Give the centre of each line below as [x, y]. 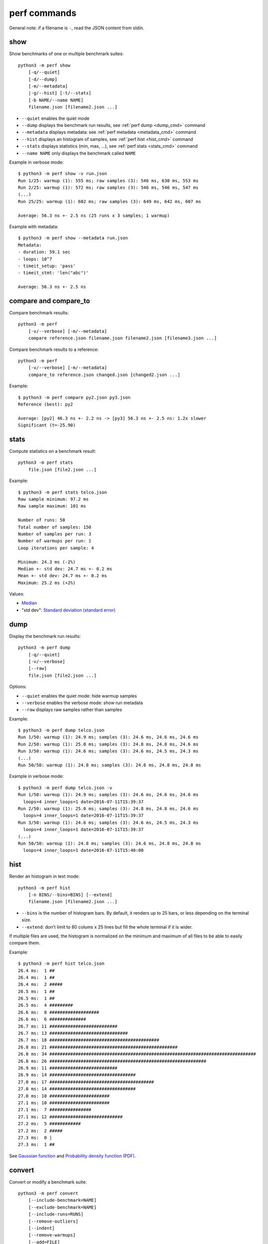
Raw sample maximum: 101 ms [52, 506]
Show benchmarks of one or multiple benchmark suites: [67, 54]
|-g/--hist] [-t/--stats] [60, 93]
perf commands [43, 13]
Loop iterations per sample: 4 [56, 548]
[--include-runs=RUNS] [56, 1214]
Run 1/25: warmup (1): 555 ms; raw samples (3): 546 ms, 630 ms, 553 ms [108, 181]
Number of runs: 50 [42, 520]
